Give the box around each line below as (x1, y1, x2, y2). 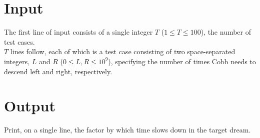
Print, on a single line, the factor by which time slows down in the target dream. (4, 124, 251, 135)
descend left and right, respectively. (4, 66, 112, 76)
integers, (4, 56, 30, 66)
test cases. (4, 36, 35, 47)
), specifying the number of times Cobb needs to (108, 56, 256, 66)
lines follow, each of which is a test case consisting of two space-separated (10, 46, 235, 57)
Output (4, 95, 55, 116)
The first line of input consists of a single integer (4, 27, 153, 37)
